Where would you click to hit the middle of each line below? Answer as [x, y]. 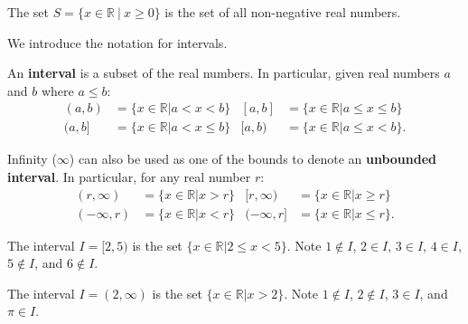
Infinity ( [32, 159]
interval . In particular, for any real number [129, 177]
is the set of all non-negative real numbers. [283, 12]
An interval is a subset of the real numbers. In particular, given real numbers [224, 73]
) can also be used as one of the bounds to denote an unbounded [253, 159]
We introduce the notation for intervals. [117, 42]
